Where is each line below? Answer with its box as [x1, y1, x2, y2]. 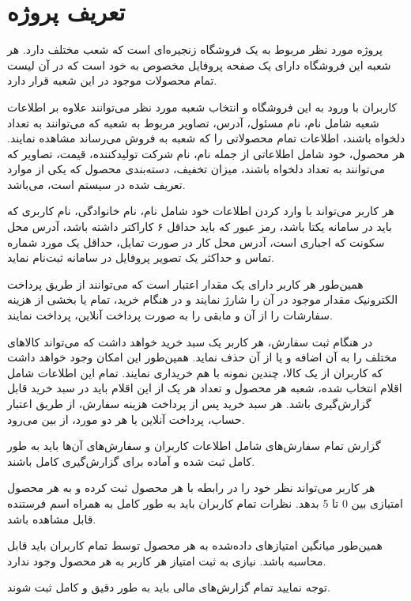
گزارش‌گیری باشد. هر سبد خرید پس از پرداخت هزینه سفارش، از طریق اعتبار [7, 395, 371, 411]
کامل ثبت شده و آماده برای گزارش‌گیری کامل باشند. [7, 452, 255, 469]
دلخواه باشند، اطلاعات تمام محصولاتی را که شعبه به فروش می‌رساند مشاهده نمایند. [7, 130, 405, 146]
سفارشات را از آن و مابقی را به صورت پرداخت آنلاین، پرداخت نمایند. [7, 307, 333, 323]
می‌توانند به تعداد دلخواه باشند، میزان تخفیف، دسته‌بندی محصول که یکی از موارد [7, 161, 385, 177]
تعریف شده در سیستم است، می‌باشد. [7, 176, 186, 192]
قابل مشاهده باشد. [7, 510, 96, 527]
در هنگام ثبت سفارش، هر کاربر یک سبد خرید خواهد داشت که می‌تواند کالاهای [7, 333, 373, 350]
